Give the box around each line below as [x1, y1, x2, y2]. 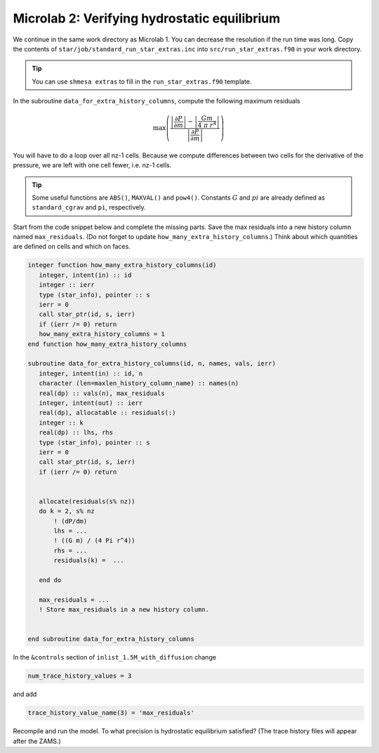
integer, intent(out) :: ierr [39, 399, 143, 407]
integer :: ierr [39, 281, 95, 289]
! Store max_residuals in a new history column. [39, 605, 210, 614]
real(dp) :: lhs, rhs [39, 429, 114, 437]
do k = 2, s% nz [39, 507, 95, 515]
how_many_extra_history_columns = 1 [39, 330, 165, 338]
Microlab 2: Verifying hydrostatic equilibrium [13, 11, 281, 26]
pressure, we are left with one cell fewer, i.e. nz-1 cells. [13, 161, 172, 169]
